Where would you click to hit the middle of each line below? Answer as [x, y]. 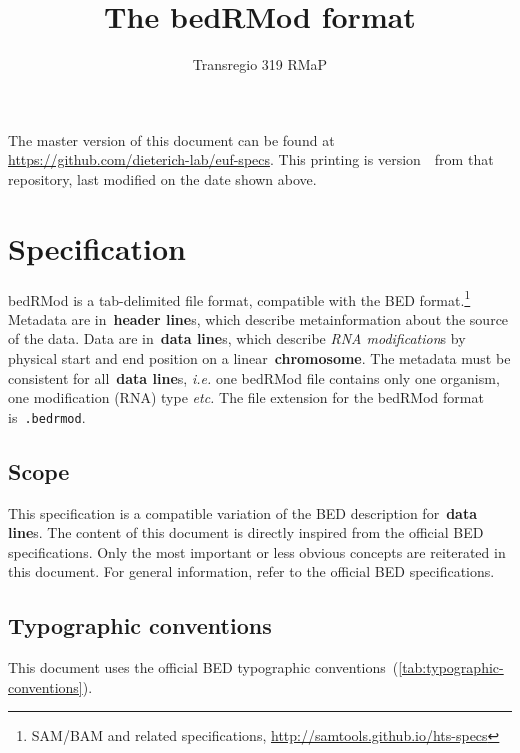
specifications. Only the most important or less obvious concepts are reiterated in [257, 551]
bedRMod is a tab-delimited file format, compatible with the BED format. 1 [239, 298]
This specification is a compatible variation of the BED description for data [243, 512]
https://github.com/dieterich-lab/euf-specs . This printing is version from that [251, 159]
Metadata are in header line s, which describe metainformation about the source [258, 318]
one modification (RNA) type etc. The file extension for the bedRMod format [246, 397]
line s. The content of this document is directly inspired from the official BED [246, 532]
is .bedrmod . [47, 416]
